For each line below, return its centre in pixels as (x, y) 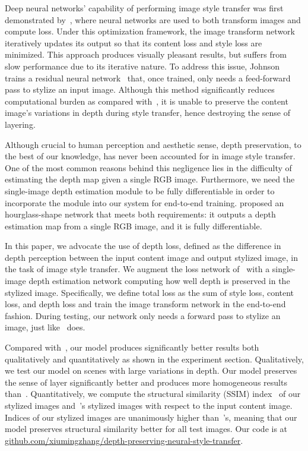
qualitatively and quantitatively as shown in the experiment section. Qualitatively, (154, 359)
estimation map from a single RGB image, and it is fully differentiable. (134, 225)
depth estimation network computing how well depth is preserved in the (159, 281)
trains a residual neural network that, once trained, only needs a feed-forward (148, 78)
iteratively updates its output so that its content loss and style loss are (134, 42)
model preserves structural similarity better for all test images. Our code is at (146, 429)
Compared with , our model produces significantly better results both (132, 347)
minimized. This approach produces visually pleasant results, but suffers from (146, 54)
